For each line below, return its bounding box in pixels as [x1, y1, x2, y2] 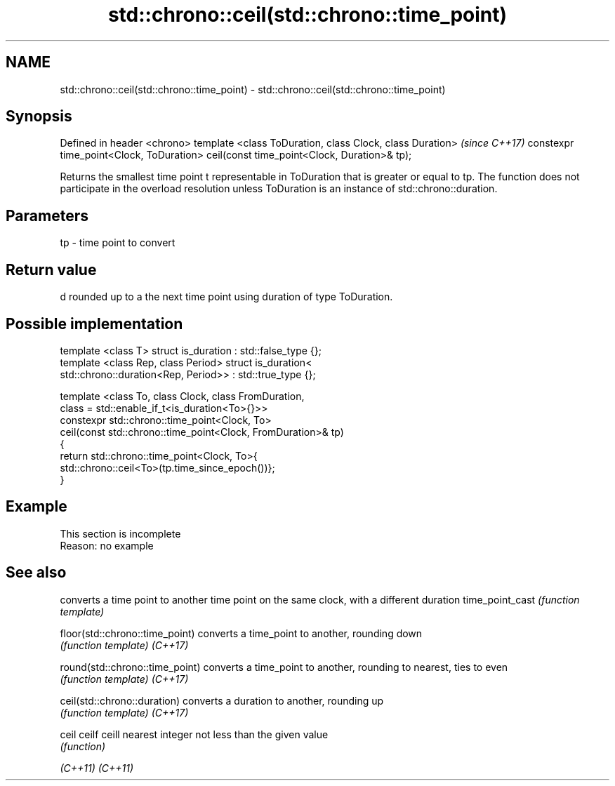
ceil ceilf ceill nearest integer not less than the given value [60, 728, 329, 740]
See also [6, 564, 67, 582]
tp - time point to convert [60, 237, 176, 249]
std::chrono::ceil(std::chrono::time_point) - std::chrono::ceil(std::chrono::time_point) [60, 83, 446, 95]
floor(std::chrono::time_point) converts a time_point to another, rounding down [60, 627, 423, 639]
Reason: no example [60, 539, 154, 552]
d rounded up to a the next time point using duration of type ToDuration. [60, 291, 393, 303]
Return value [6, 260, 97, 279]
